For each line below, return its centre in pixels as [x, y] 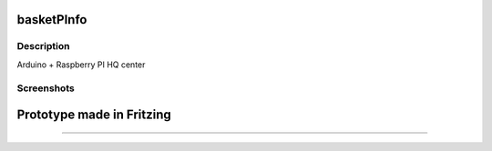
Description [43, 46]
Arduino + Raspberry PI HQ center [81, 65]
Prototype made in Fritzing [94, 115]
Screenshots [46, 88]
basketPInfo [52, 20]
